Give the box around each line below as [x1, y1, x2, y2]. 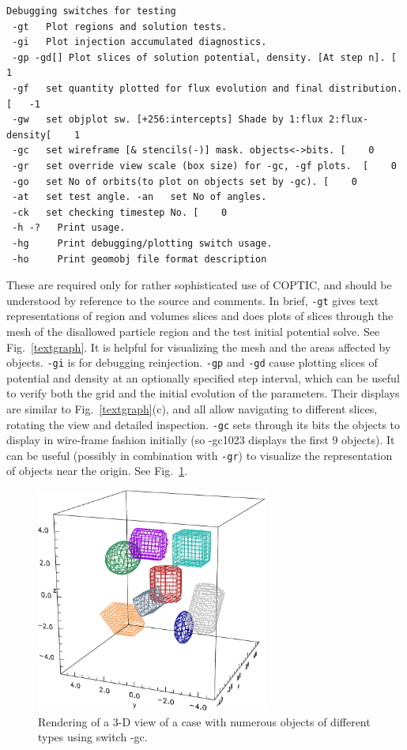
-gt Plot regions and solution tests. [12, 21, 228, 32]
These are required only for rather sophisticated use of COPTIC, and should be [6, 277, 392, 293]
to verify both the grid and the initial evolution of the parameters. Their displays [6, 385, 400, 401]
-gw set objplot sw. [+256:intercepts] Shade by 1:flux [12, 114, 323, 126]
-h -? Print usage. [12, 222, 126, 234]
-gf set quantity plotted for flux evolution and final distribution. [12, 82, 403, 94]
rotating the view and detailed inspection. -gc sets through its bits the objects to [6, 416, 401, 432]
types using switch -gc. [38, 729, 148, 745]
